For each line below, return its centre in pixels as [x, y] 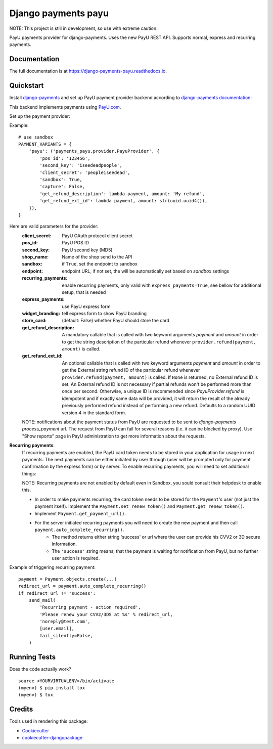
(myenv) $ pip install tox [52, 688]
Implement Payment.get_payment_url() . [80, 513]
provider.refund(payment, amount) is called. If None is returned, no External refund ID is [160, 377]
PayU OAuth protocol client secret [97, 236]
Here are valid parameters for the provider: [54, 226]
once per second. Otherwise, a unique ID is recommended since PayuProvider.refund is [153, 391]
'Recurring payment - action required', [90, 607]
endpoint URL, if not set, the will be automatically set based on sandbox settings [146, 271]
